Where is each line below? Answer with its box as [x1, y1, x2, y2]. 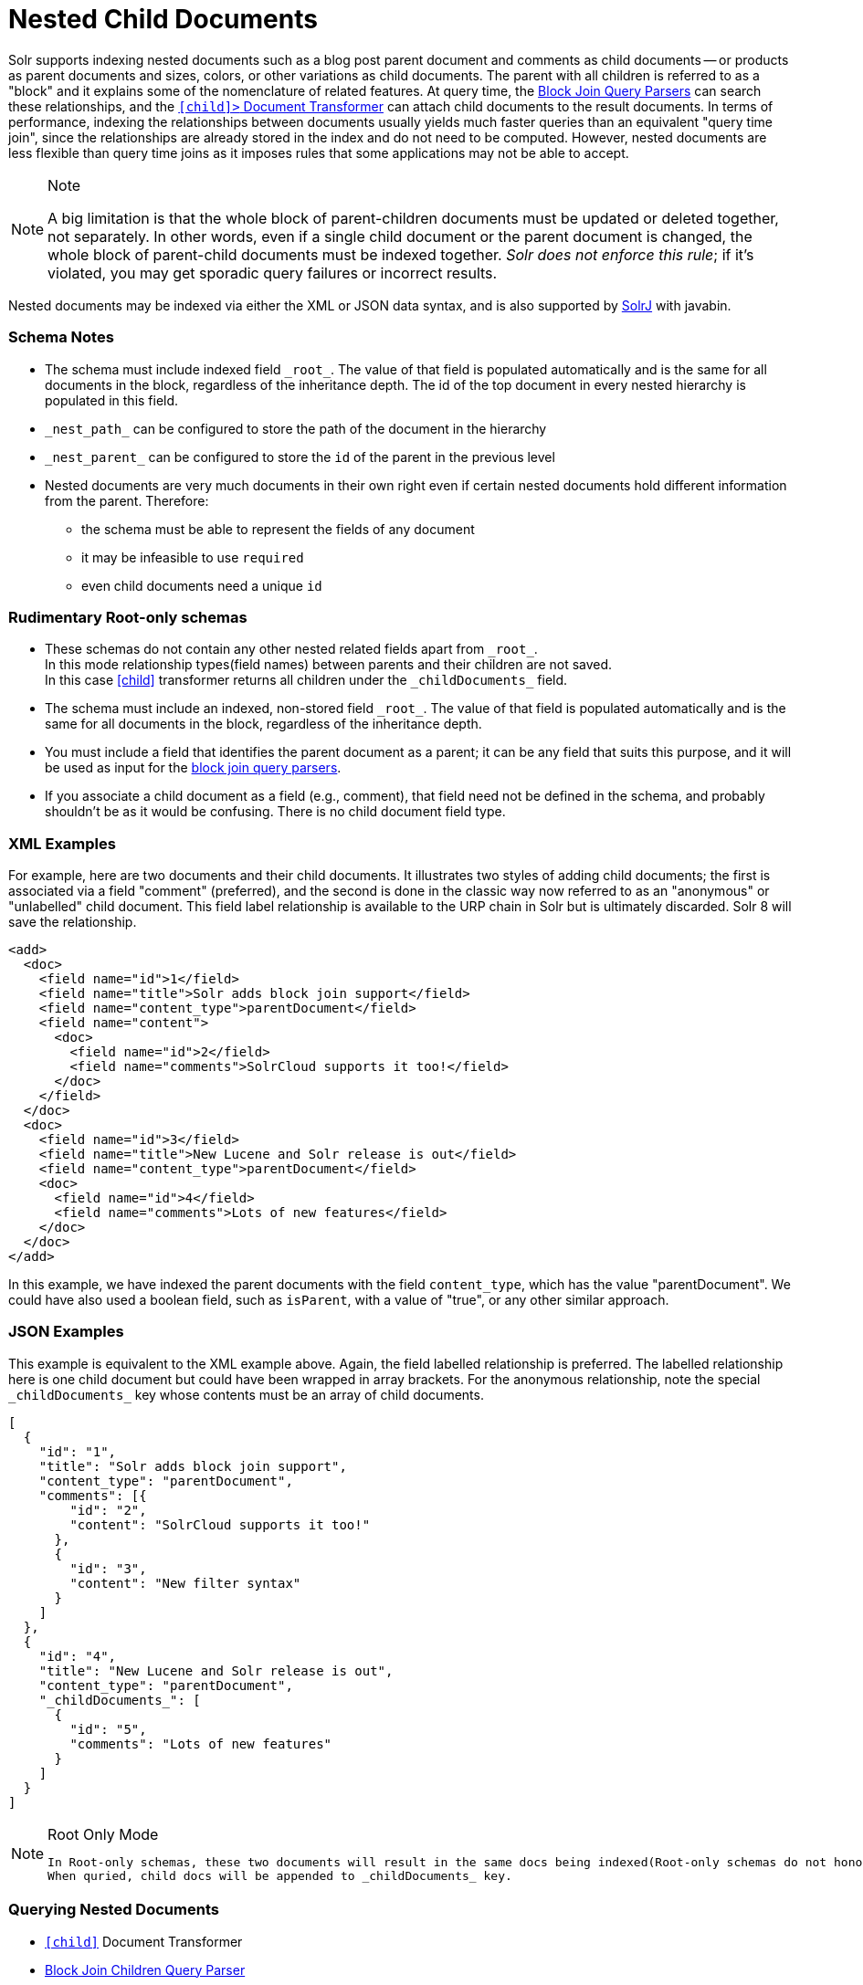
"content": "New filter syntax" [69, 1575, 301, 1591]
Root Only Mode [47, 1824, 159, 1843]
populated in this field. [45, 392, 179, 408]
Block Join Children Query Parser [45, 1961, 246, 1978]
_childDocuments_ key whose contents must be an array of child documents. [8, 1386, 484, 1402]
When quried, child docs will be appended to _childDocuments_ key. [47, 1868, 512, 1883]
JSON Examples [8, 1322, 124, 1341]
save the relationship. [8, 914, 137, 929]
